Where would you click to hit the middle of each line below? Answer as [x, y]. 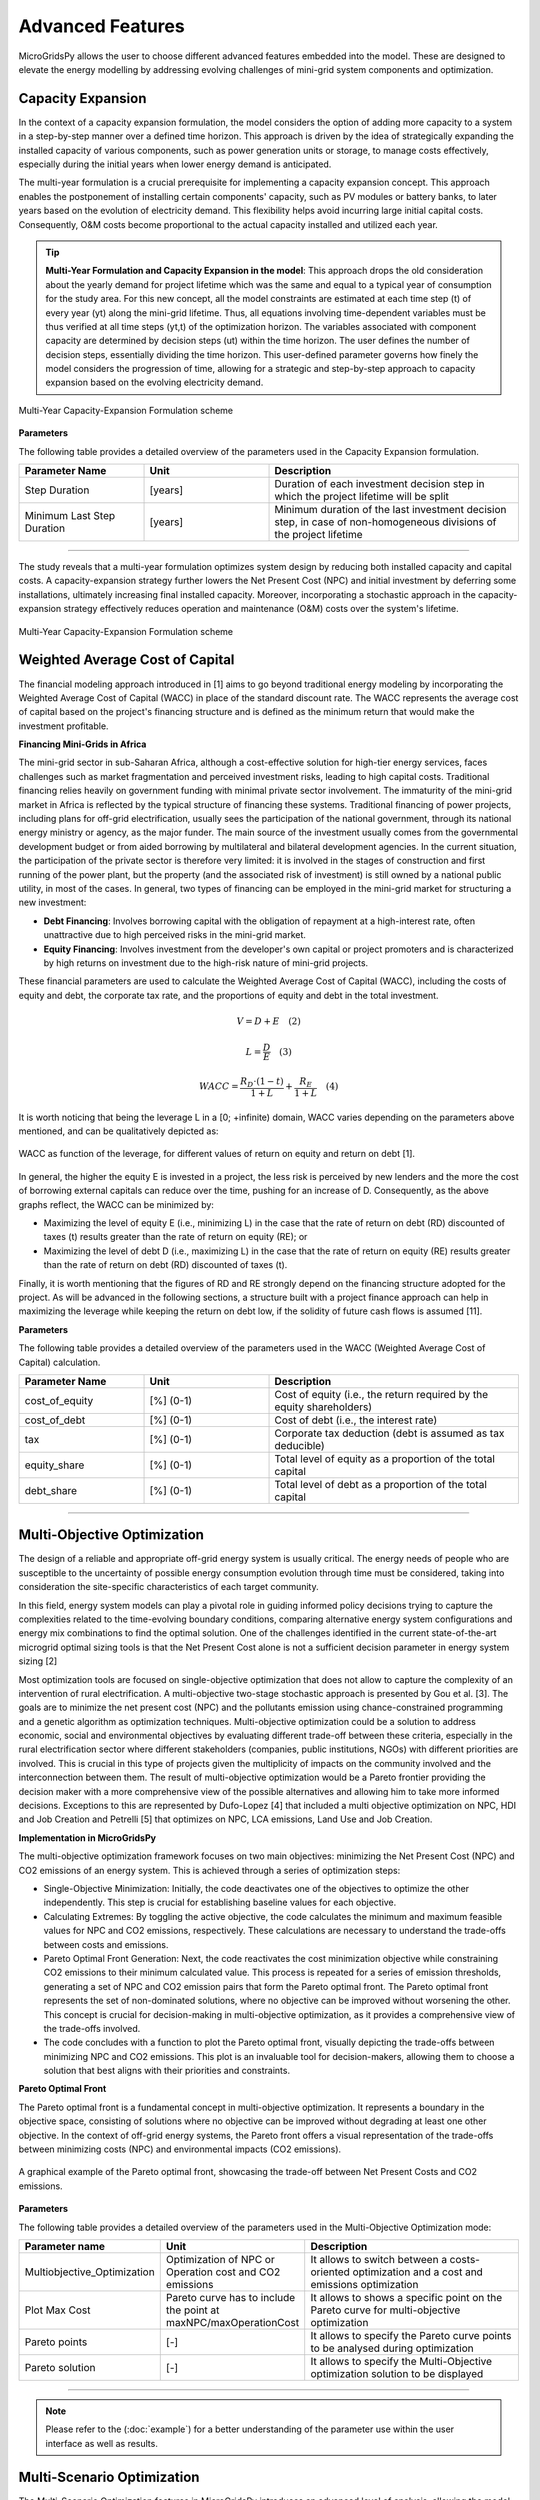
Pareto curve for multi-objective [385, 2310]
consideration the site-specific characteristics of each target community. [168, 1587]
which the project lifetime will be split [362, 497]
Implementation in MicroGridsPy [87, 1837]
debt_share [51, 1490]
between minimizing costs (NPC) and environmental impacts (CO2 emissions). [180, 2149]
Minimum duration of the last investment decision [390, 510]
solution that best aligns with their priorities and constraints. [166, 2071]
